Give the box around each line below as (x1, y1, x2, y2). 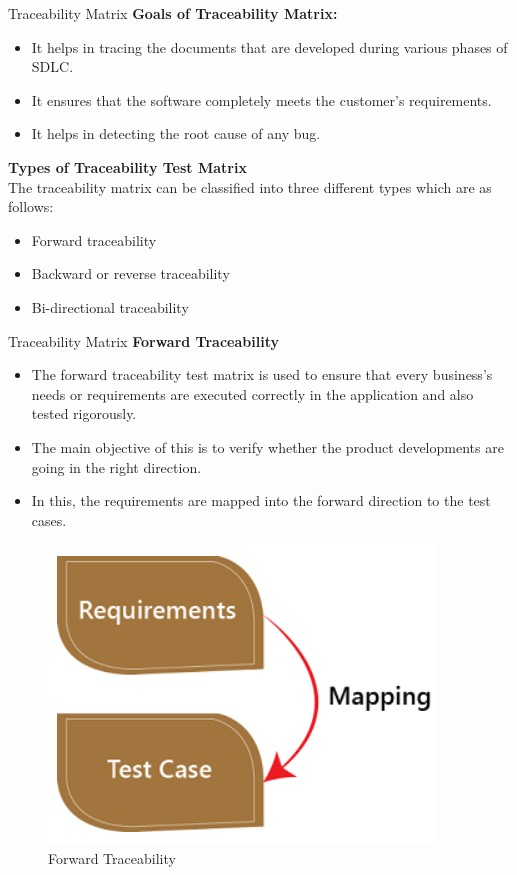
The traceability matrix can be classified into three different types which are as (8, 176, 492, 197)
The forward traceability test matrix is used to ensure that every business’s (31, 364, 493, 385)
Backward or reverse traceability (31, 263, 230, 284)
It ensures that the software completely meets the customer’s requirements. (31, 89, 492, 110)
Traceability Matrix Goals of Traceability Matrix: (8, 3, 338, 23)
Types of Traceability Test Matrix (8, 156, 247, 177)
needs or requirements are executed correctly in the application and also (31, 383, 474, 404)
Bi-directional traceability (31, 296, 189, 317)
